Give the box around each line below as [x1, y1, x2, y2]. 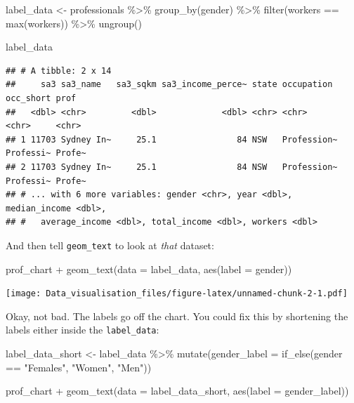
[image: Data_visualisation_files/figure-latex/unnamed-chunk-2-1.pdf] [6, 289, 348, 299]
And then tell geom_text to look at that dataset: [6, 237, 214, 252]
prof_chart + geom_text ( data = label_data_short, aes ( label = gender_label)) [6, 383, 349, 398]
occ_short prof [6, 93, 77, 103]
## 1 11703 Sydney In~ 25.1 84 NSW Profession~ [6, 134, 338, 145]
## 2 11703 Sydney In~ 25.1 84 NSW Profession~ [6, 161, 338, 172]
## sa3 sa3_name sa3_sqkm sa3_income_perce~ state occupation [6, 79, 333, 90]
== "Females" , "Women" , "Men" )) [6, 359, 152, 374]
